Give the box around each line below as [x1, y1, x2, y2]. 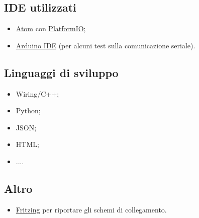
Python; [16, 105, 41, 116]
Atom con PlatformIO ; [16, 23, 86, 34]
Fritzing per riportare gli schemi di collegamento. [16, 204, 167, 214]
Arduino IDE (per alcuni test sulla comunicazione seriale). [16, 40, 195, 50]
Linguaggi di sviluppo [4, 64, 119, 80]
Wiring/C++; [16, 88, 59, 99]
